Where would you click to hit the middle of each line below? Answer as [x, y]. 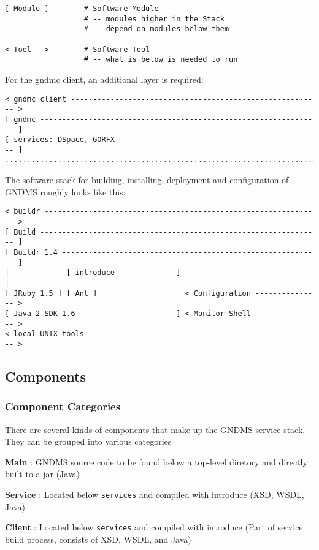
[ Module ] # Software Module [82, 9]
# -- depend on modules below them [156, 29]
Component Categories [63, 406]
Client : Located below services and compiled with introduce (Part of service [154, 527]
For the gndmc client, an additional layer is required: [104, 79]
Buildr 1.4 [36, 252]
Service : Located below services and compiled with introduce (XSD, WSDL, [155, 494]
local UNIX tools [49, 334]
